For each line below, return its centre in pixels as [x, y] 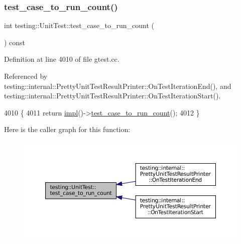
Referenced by [26, 76]
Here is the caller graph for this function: [67, 129]
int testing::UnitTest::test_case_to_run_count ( [79, 25]
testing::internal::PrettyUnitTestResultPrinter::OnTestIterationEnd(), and [118, 86]
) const [15, 42]
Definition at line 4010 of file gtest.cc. [62, 59]
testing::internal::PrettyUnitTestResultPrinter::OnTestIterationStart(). [112, 96]
